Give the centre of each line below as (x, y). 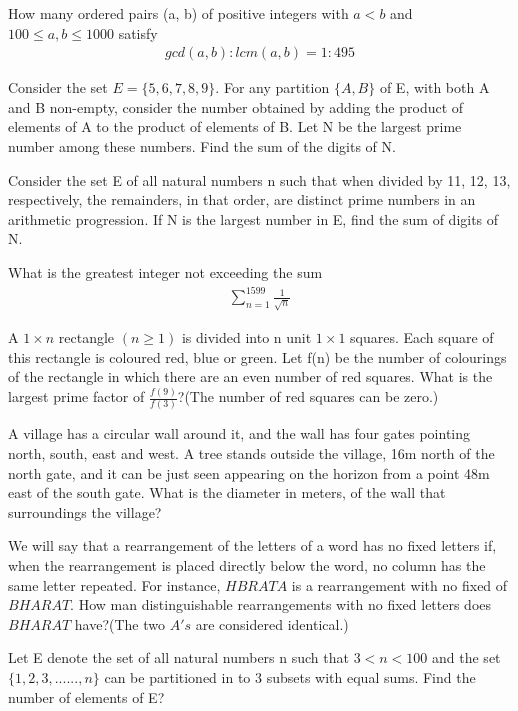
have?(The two (119, 623)
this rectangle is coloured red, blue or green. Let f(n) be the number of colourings (257, 356)
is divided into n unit (246, 337)
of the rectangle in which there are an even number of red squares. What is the (250, 376)
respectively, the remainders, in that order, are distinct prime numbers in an (242, 199)
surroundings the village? (85, 511)
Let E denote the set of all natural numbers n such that (178, 657)
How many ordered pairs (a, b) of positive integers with (178, 13)
